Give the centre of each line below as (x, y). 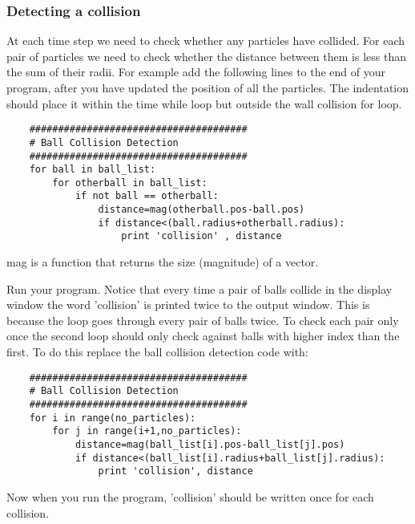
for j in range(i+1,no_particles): (147, 431)
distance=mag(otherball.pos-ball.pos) (201, 210)
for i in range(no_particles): (113, 418)
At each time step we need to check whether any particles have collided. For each (205, 41)
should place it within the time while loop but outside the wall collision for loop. (204, 103)
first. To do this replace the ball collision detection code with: (157, 352)
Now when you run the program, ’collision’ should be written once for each (190, 496)
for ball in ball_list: (93, 170)
